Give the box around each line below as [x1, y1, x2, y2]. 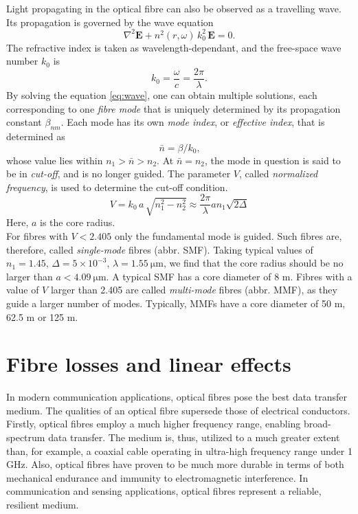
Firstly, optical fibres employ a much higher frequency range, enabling [6, 416, 301, 431]
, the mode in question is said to [205, 153, 341, 167]
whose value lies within [6, 153, 103, 167]
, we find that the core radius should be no [163, 256, 344, 270]
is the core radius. [40, 215, 115, 230]
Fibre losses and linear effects [6, 350, 291, 378]
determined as [6, 128, 65, 143]
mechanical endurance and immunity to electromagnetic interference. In [6, 470, 309, 484]
